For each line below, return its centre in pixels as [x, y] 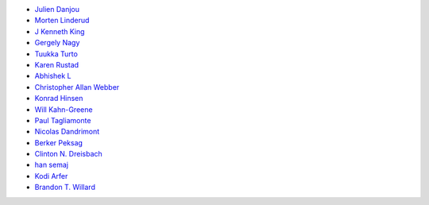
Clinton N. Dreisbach [68, 154]
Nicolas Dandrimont [67, 132]
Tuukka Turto [56, 54]
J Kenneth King [60, 31]
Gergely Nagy [57, 43]
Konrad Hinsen [59, 99]
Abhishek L [53, 76]
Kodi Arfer [51, 176]
